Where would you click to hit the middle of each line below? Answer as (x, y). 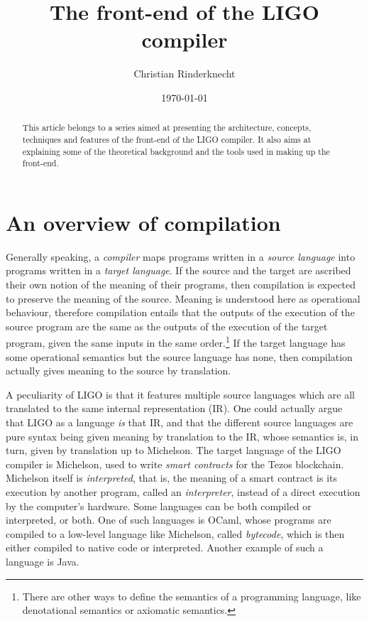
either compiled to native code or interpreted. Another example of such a (165, 547)
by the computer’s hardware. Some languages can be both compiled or (159, 506)
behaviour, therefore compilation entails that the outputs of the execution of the (180, 312)
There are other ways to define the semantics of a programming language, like (192, 596)
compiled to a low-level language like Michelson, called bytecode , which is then (175, 533)
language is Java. (43, 561)
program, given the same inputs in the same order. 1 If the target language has (176, 342)
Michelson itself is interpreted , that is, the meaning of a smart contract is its (172, 478)
